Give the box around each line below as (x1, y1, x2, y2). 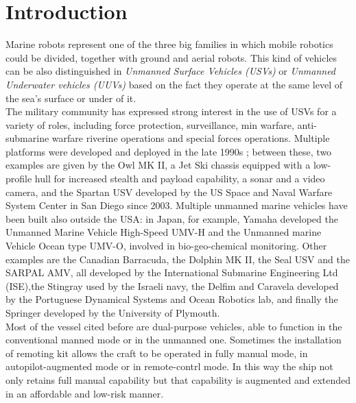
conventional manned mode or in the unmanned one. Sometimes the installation (5, 332, 342, 347)
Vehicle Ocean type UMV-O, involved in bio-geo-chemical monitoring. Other (5, 239, 327, 253)
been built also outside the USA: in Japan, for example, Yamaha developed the (5, 211, 338, 225)
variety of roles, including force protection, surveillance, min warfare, (5, 117, 294, 132)
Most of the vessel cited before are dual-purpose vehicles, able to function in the (5, 319, 342, 333)
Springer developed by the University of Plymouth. (5, 306, 220, 319)
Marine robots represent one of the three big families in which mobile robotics (5, 37, 333, 51)
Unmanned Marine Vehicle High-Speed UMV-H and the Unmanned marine (5, 225, 322, 239)
